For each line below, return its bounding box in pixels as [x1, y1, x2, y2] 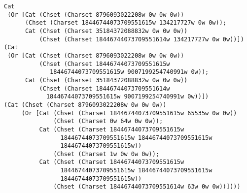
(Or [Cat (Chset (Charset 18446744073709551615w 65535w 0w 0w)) [21, 109, 237, 117]
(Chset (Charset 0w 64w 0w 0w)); [53, 118, 163, 125]
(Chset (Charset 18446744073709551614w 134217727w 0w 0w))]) [39, 35, 244, 43]
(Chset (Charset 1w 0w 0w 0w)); [53, 150, 159, 158]
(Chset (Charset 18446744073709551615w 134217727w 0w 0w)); [25, 19, 227, 27]
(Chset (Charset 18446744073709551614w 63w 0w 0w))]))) [53, 183, 241, 191]
